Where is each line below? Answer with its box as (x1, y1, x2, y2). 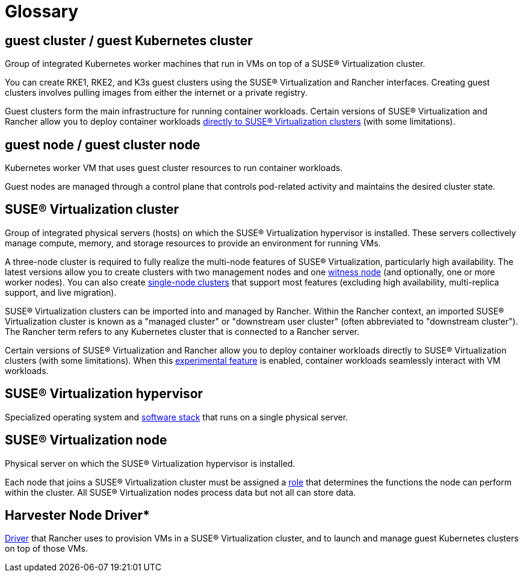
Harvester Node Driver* (5, 507, 150, 523)
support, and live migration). (5, 287, 117, 298)
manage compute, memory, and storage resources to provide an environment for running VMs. (5, 237, 381, 248)
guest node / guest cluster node (5, 137, 200, 152)
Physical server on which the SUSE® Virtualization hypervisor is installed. (5, 458, 296, 469)
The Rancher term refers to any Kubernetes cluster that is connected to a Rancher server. (5, 326, 360, 337)
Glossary (5, 1, 79, 22)
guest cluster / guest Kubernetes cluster (5, 33, 253, 48)
